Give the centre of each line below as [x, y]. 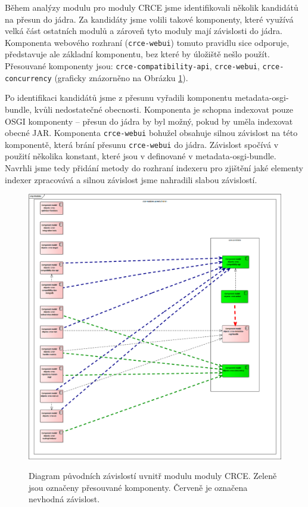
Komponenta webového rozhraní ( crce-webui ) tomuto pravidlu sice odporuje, [147, 42]
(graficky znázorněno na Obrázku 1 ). [121, 77]
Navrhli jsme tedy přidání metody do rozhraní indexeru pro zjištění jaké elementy [154, 168]
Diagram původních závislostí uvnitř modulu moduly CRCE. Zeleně [153, 476]
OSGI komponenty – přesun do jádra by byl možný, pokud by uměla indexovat [149, 121]
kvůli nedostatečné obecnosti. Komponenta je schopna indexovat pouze [164, 109]
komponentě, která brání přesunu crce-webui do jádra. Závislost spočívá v [142, 144]
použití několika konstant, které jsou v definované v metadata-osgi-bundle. [141, 156]
